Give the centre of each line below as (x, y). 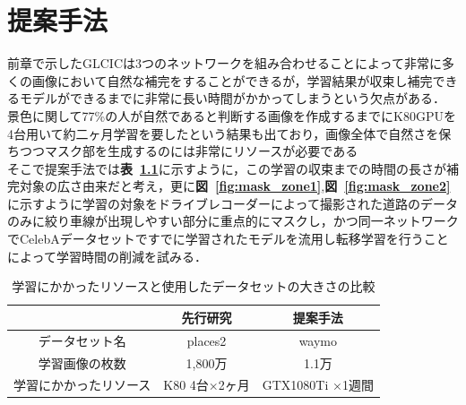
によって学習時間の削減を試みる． (107, 256)
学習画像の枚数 (82, 362)
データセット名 (82, 340)
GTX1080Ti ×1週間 (318, 385)
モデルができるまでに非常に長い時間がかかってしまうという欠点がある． (233, 98)
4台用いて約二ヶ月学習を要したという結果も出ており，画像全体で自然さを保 (229, 133)
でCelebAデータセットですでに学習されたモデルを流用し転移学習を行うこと (228, 239)
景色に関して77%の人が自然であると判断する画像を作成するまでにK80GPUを (232, 115)
